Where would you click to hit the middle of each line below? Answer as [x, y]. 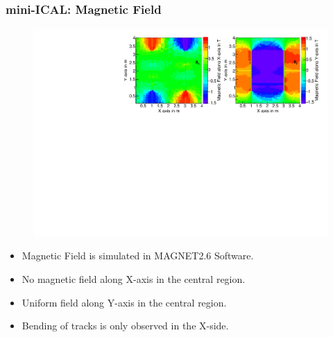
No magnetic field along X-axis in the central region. [134, 279]
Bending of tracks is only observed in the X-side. [125, 326]
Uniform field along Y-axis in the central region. [124, 302]
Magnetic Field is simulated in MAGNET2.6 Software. [138, 256]
